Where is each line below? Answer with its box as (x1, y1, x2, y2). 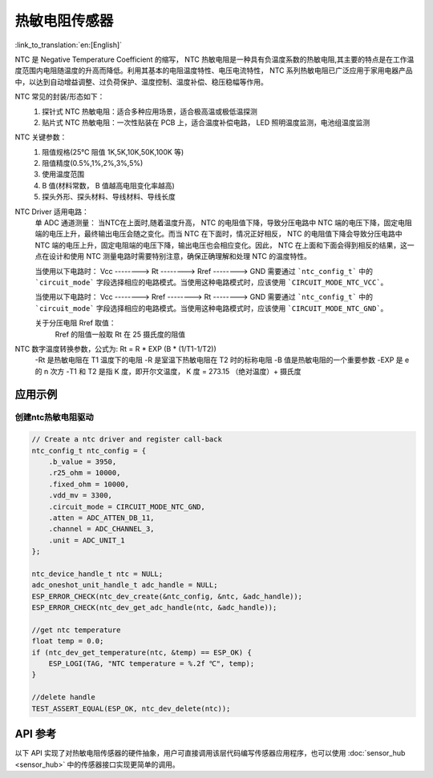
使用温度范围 (42, 169, 84, 179)
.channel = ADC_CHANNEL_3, (48, 525, 156, 534)
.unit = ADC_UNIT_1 (48, 535, 126, 545)
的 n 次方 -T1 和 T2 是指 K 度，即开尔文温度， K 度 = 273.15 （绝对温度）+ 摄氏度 (34, 366, 301, 376)
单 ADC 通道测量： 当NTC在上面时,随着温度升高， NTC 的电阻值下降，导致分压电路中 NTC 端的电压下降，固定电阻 (34, 218, 412, 228)
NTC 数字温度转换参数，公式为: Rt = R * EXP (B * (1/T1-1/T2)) (14, 344, 216, 353)
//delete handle (31, 693, 96, 702)
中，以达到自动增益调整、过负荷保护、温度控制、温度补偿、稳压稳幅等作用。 (14, 77, 268, 87)
